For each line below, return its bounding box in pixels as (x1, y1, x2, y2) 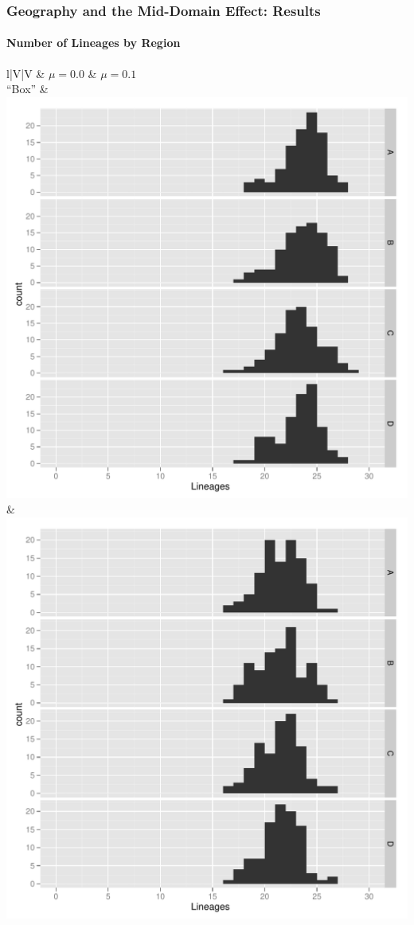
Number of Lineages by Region (6, 34, 181, 51)
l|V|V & (6, 64, 45, 81)
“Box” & (6, 80, 49, 97)
